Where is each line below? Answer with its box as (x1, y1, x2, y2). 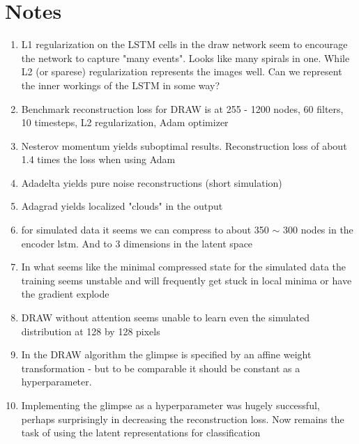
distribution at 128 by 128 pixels (21, 323, 160, 338)
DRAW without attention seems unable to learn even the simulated (21, 310, 310, 325)
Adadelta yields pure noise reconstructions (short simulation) (21, 175, 282, 190)
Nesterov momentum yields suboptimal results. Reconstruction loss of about (21, 138, 347, 153)
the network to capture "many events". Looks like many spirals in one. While (21, 50, 350, 65)
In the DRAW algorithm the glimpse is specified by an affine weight (21, 347, 312, 362)
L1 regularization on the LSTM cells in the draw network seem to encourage (21, 37, 348, 52)
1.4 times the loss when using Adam (21, 152, 176, 167)
